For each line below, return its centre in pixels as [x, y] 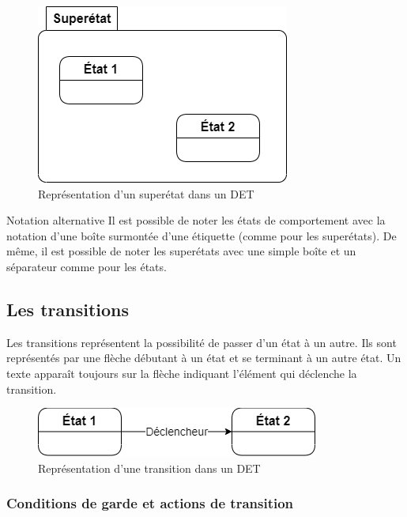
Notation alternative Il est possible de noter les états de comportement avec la [196, 220]
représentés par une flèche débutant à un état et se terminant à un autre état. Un [204, 358]
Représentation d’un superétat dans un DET [146, 193]
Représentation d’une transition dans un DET [149, 468]
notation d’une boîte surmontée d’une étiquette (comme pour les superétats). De [202, 235]
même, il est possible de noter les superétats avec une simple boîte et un [181, 251]
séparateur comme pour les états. [87, 266]
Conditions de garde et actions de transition [150, 503]
